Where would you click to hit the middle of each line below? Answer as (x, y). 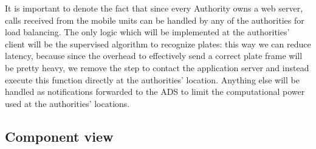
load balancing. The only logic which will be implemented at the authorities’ (147, 32)
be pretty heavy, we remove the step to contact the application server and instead (157, 67)
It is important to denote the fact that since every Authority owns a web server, (154, 8)
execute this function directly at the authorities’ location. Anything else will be (152, 79)
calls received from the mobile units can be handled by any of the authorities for (155, 20)
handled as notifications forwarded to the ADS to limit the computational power (155, 92)
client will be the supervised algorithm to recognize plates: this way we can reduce (158, 43)
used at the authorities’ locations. (67, 103)
